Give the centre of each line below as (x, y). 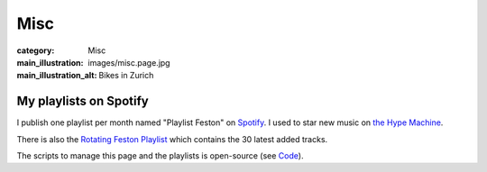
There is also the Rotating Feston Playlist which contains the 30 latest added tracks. (172, 139)
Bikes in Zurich (126, 76)
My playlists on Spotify (83, 101)
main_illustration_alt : (57, 76)
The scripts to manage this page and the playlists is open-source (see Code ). (160, 156)
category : (36, 50)
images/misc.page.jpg (129, 62)
